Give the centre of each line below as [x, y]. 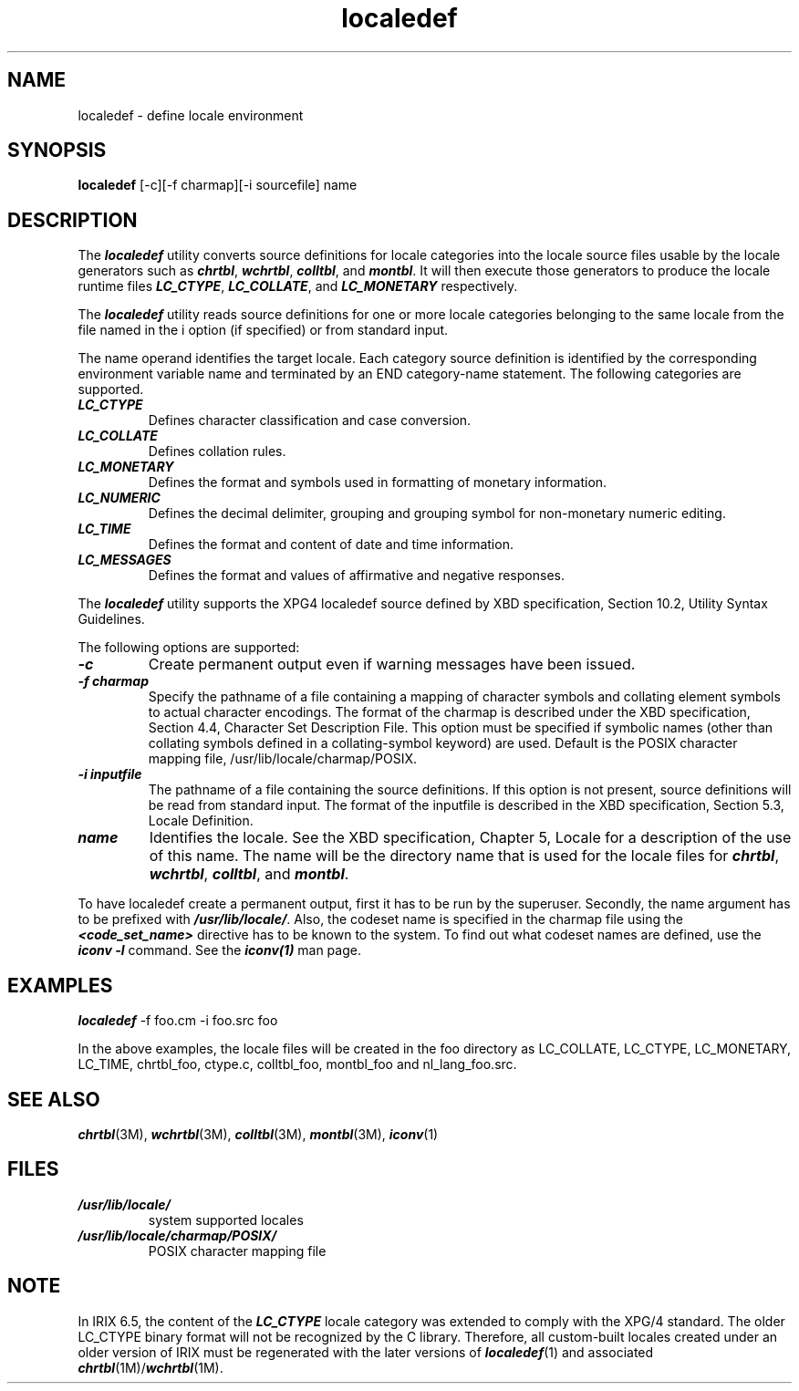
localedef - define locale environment [191, 115]
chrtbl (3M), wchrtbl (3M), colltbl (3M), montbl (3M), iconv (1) [258, 1134]
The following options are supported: [189, 648]
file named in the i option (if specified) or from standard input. [263, 330]
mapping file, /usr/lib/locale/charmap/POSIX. [283, 759]
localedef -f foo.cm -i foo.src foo [178, 1021]
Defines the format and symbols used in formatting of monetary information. [378, 483]
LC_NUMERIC [119, 498]
